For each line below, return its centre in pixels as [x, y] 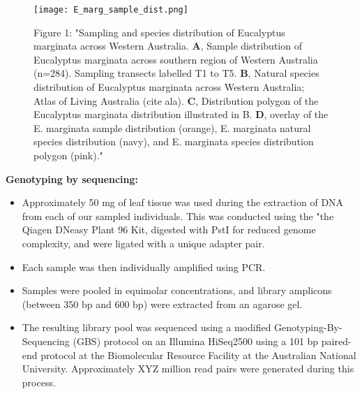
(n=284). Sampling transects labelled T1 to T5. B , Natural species [176, 73]
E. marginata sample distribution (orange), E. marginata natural [172, 127]
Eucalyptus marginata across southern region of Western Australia [176, 59]
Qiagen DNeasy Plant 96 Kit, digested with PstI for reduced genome [169, 229]
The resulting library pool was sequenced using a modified [146, 327]
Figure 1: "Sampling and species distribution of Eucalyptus [159, 32]
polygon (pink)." [68, 155]
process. [39, 382]
